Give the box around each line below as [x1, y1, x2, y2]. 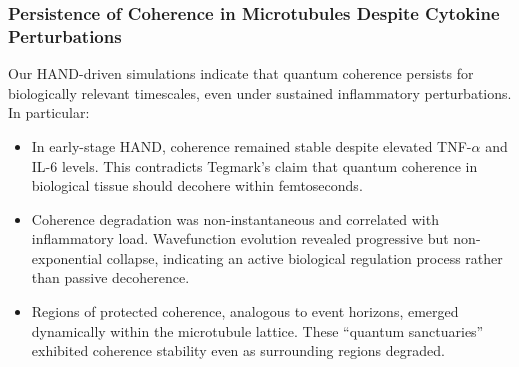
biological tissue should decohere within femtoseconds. [31, 175, 363, 196]
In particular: [8, 102, 90, 123]
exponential [31, 247, 103, 268]
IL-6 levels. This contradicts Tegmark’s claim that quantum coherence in [31, 155, 478, 176]
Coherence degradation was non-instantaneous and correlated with [31, 208, 439, 229]
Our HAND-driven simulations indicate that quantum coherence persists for [8, 63, 474, 84]
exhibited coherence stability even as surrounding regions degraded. [31, 340, 445, 361]
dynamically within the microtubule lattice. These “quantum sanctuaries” [31, 320, 484, 341]
